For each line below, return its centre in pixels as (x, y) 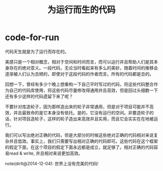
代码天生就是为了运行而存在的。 (37, 51)
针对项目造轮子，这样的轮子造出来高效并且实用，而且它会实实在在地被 (83, 119)
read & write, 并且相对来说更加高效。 (46, 153)
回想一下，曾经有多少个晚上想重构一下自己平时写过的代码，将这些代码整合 (79, 84)
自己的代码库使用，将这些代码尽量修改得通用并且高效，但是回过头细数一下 (83, 90)
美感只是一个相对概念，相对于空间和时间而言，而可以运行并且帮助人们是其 (79, 62)
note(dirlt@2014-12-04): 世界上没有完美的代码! (52, 163)
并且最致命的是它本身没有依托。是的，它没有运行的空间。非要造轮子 (81, 112)
